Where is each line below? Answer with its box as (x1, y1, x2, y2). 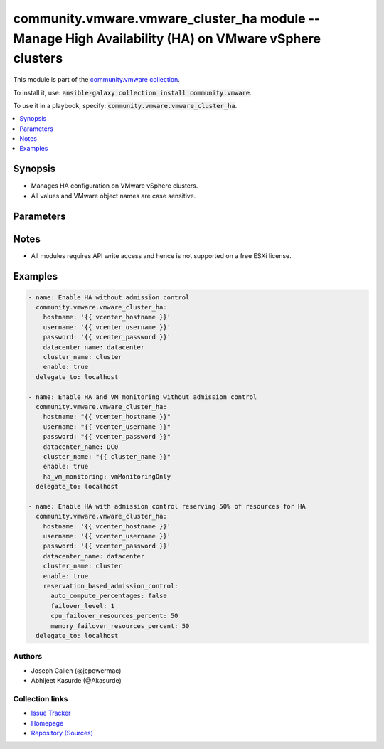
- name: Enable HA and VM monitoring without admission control (28, 393, 257, 401)
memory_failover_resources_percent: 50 (50, 622, 190, 630)
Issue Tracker (31, 708, 71, 718)
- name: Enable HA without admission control (28, 293, 190, 302)
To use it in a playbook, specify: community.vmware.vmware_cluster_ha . (13, 101, 238, 110)
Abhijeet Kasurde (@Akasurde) (31, 676, 122, 685)
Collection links (13, 694, 68, 703)
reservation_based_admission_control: (43, 582, 178, 590)
